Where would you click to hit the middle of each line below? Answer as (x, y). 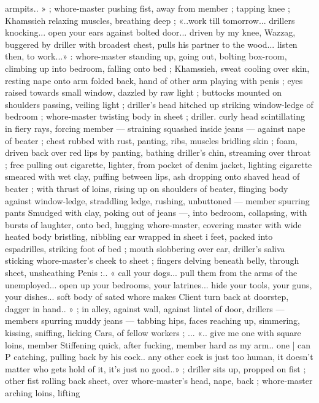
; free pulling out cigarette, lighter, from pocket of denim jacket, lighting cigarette (159, 164)
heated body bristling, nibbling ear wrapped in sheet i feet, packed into (139, 236)
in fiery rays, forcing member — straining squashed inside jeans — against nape (155, 128)
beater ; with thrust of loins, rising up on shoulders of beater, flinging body (147, 188)
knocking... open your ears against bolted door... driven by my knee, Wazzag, (150, 32)
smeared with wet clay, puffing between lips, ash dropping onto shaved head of (152, 176)
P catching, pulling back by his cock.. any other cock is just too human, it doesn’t (159, 357)
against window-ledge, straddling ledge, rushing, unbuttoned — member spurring (157, 200)
